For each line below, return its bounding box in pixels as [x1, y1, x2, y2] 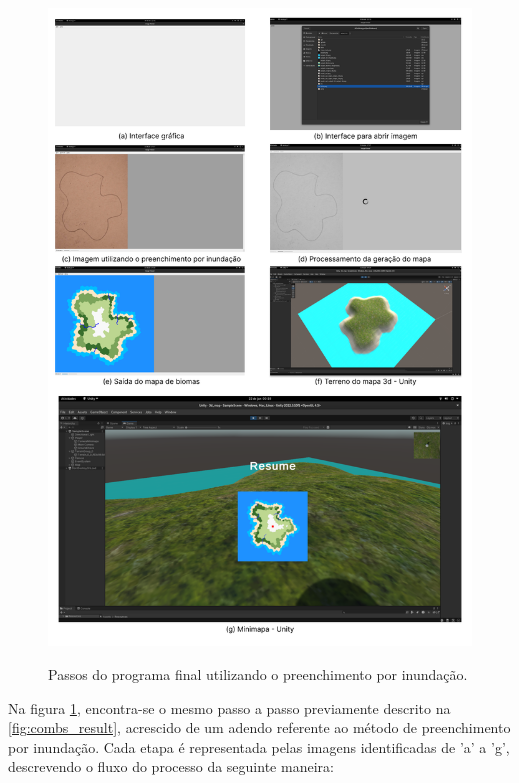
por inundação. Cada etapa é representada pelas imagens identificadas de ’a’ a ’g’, [8, 736, 510, 757]
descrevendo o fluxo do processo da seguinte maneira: [8, 756, 334, 777]
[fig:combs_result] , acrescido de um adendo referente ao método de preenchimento [8, 717, 511, 738]
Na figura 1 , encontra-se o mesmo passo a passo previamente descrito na [8, 697, 451, 718]
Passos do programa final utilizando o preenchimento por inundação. [48, 664, 468, 685]
